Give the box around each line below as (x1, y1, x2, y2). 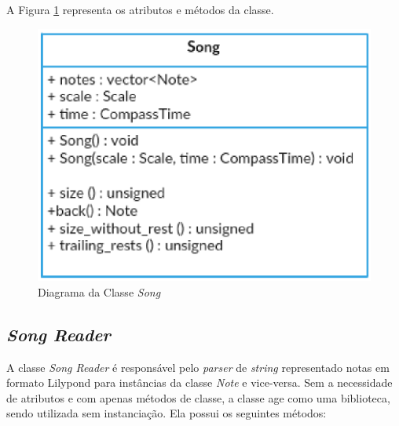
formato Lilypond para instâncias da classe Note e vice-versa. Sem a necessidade (6, 374, 393, 391)
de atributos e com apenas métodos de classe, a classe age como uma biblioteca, (6, 389, 390, 406)
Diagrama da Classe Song (38, 283, 161, 300)
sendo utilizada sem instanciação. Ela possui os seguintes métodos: (6, 405, 327, 421)
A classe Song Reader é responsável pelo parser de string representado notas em (6, 359, 390, 375)
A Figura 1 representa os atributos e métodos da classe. (6, 2, 274, 17)
